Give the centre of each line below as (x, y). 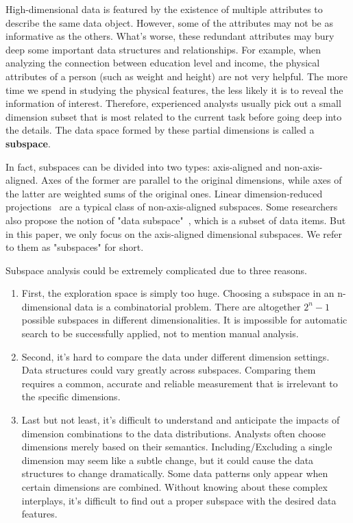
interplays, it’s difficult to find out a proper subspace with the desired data (179, 500)
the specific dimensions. (71, 397)
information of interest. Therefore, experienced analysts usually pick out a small (173, 103)
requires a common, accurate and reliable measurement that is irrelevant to (180, 383)
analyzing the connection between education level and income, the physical (163, 63)
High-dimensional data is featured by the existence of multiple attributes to (164, 9)
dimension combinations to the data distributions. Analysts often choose (173, 433)
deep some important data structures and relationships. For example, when (163, 49)
